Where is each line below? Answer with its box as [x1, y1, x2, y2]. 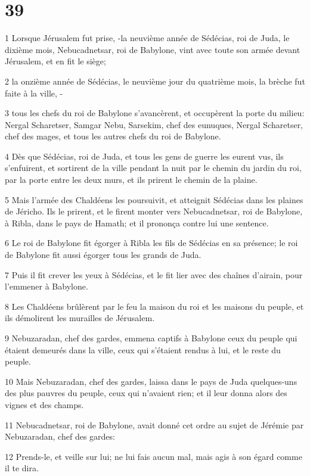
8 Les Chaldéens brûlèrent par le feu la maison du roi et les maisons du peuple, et [5, 300, 304, 312]
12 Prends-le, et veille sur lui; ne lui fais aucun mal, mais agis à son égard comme [5, 450, 302, 462]
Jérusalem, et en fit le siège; [5, 55, 106, 67]
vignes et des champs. [5, 398, 84, 410]
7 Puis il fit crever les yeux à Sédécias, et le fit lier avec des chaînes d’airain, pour [5, 268, 303, 281]
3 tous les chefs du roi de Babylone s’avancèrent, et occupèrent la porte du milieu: [5, 107, 305, 119]
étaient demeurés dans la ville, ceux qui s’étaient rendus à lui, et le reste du [5, 343, 281, 356]
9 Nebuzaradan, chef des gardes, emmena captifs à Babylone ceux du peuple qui [5, 332, 297, 344]
